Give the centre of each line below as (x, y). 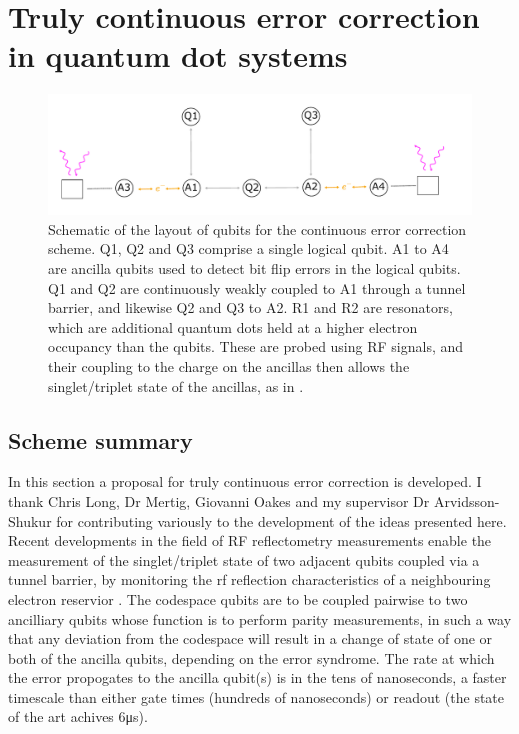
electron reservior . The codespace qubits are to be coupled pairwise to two (238, 598)
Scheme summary (100, 439)
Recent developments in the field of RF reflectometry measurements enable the (250, 540)
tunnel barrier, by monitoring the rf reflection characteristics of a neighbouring (249, 579)
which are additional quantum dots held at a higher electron (233, 326)
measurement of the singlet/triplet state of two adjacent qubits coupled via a (244, 559)
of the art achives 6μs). (78, 716)
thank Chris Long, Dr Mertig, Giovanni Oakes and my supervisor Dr (219, 500)
